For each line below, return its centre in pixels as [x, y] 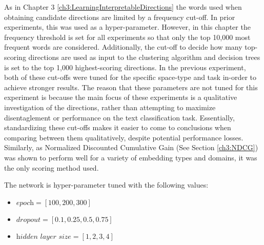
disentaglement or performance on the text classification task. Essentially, [119, 117]
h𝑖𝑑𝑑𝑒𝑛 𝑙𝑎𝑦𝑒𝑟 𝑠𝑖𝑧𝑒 [44, 237]
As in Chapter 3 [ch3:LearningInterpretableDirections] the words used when [123, 7]
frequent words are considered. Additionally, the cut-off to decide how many [123, 47]
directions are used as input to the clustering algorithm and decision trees [144, 57]
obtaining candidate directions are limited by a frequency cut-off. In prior [120, 17]
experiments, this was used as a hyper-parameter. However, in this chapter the [127, 27]
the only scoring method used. [52, 167]
